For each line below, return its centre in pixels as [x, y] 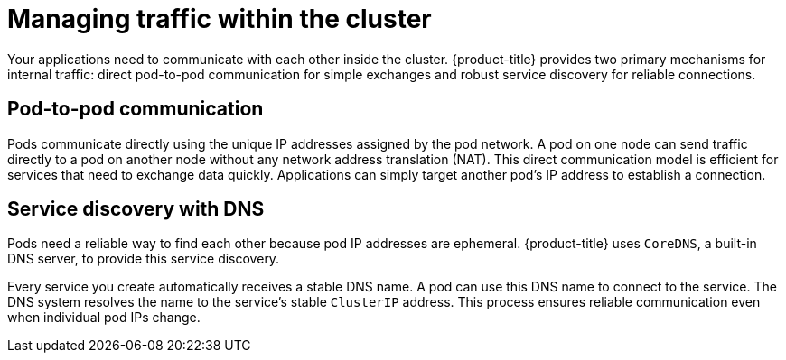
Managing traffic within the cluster [220, 19]
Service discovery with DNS [136, 209]
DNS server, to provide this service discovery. [144, 259]
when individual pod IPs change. [104, 318]
